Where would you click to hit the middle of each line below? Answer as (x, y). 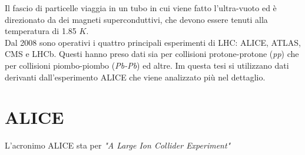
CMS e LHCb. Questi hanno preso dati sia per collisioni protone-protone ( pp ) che (152, 54)
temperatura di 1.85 (41, 31)
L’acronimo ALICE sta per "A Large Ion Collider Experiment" (118, 145)
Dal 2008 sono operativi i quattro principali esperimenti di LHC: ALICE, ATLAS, (153, 42)
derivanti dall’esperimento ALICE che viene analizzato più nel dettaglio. (135, 77)
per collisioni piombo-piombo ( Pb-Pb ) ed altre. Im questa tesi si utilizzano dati (147, 65)
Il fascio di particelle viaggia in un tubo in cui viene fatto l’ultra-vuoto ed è (141, 8)
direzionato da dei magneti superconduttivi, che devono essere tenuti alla (136, 19)
